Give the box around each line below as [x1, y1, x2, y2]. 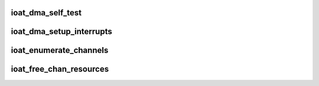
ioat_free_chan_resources [11, 64, 109, 74]
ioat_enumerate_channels [11, 45, 109, 55]
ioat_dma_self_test [11, 8, 82, 18]
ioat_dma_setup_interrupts [11, 27, 112, 37]
